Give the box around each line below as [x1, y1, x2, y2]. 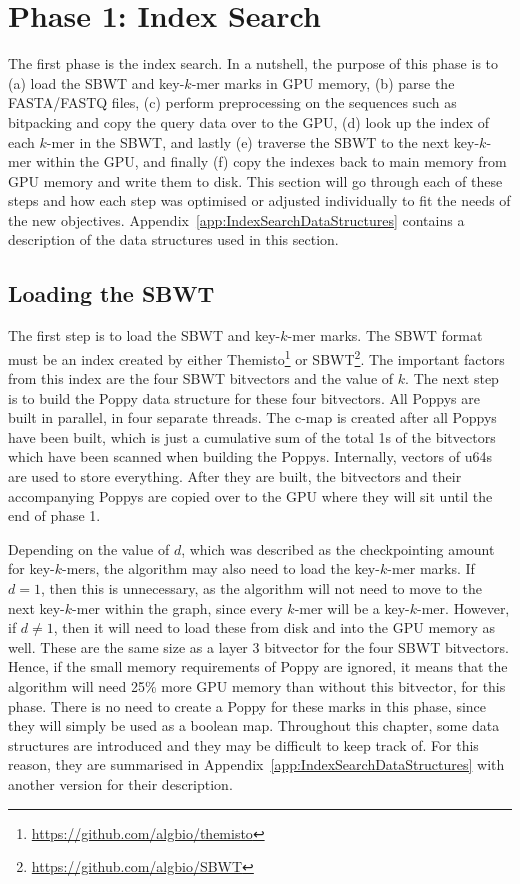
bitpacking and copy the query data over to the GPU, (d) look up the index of [8, 111, 490, 132]
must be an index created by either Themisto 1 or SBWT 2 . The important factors [8, 345, 505, 369]
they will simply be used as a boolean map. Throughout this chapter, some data [8, 715, 500, 736]
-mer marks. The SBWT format [287, 325, 483, 346]
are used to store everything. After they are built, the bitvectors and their [8, 466, 462, 487]
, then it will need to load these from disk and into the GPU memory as [53, 617, 495, 638]
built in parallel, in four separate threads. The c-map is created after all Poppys [8, 407, 497, 428]
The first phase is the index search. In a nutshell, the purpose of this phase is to [8, 53, 499, 74]
